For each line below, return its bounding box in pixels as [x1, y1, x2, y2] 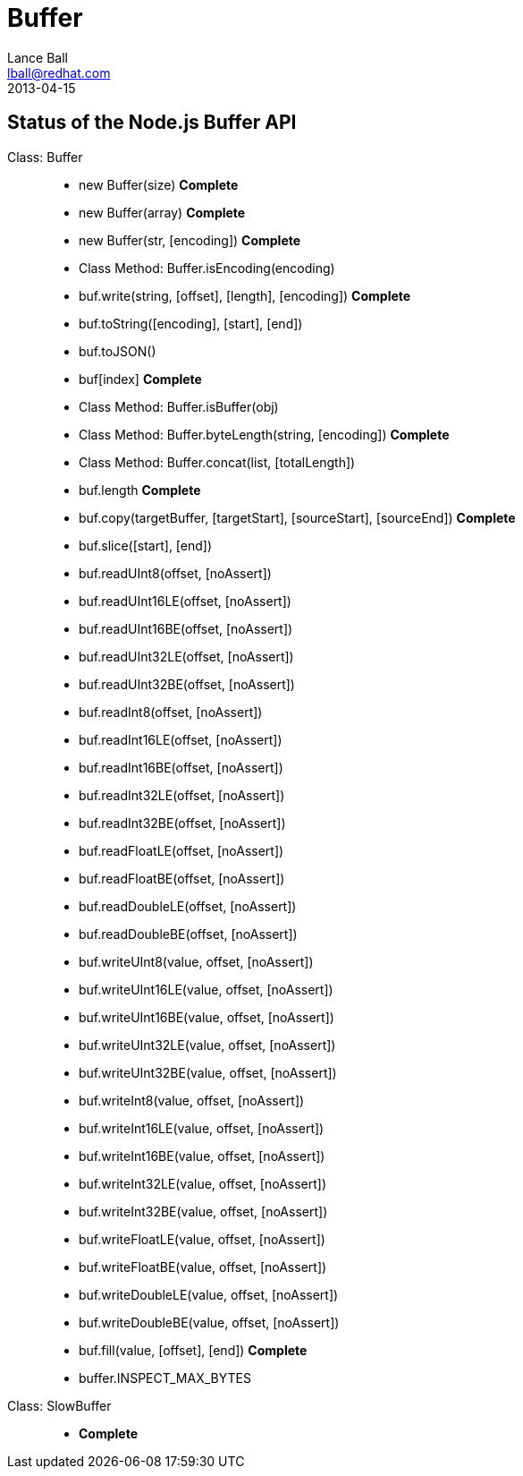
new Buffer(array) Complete [79, 204, 246, 220]
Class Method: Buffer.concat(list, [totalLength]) [79, 454, 356, 470]
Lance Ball [7, 49, 68, 65]
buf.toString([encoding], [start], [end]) [79, 315, 303, 331]
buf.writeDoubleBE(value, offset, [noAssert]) [79, 1314, 340, 1330]
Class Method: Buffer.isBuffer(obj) [79, 398, 279, 414]
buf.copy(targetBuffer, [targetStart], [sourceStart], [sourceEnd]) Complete [79, 509, 516, 525]
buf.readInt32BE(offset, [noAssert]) [79, 815, 286, 831]
